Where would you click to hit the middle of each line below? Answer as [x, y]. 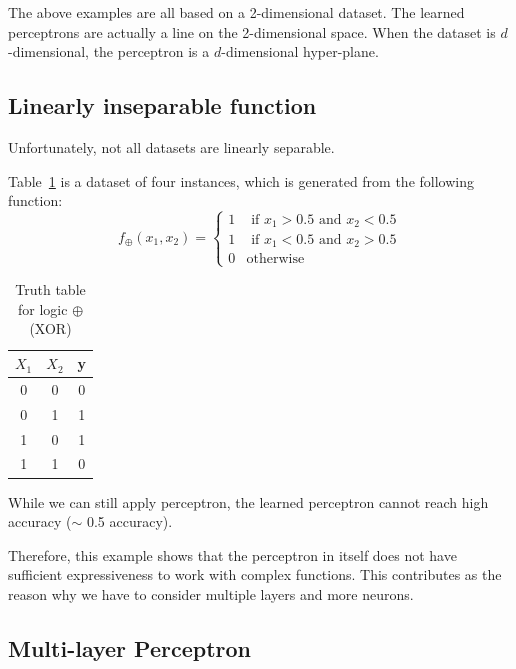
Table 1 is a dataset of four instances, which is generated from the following [241, 180]
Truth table [50, 289]
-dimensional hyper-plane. [300, 51]
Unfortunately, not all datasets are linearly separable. [171, 146]
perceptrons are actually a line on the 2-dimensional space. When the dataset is [252, 31]
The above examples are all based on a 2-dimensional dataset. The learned [236, 12]
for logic [43, 308]
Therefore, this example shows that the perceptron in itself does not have [232, 554]
